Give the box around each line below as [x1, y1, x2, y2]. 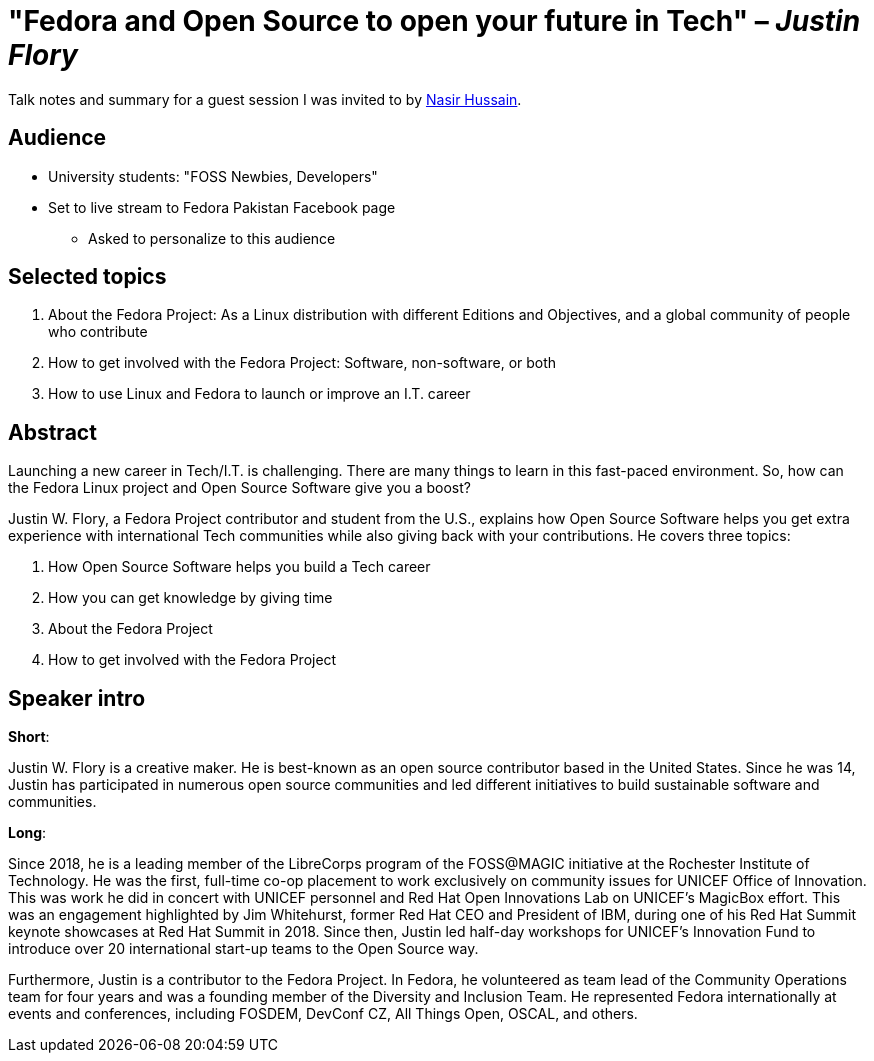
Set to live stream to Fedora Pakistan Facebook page [48, 198, 396, 216]
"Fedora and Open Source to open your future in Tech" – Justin [8, 4, 861, 38]
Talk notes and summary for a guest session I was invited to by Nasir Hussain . [8, 90, 522, 108]
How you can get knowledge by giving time [48, 589, 333, 607]
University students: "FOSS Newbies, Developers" [48, 167, 378, 185]
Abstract [8, 419, 97, 445]
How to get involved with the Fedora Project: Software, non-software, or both [48, 354, 557, 372]
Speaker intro [8, 685, 146, 711]
